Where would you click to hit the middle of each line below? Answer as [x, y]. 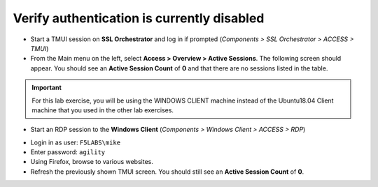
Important [47, 88]
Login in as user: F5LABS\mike [76, 142]
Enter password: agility [68, 152]
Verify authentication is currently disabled [139, 18]
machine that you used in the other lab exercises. [103, 110]
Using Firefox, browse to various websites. [92, 162]
